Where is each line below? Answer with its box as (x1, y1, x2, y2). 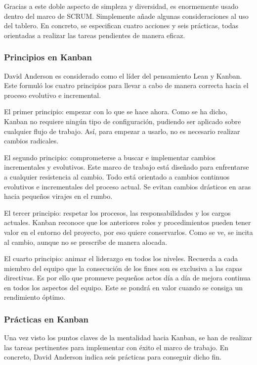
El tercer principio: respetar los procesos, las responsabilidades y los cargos (4, 207, 231, 218)
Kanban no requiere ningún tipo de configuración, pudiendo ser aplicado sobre (4, 116, 241, 126)
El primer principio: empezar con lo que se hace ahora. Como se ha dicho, (4, 106, 228, 117)
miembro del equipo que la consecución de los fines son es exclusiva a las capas (4, 263, 243, 273)
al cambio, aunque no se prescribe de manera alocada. (4, 236, 168, 247)
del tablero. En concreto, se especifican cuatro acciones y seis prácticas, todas (4, 20, 239, 31)
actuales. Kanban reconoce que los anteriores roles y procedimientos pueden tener (4, 217, 251, 228)
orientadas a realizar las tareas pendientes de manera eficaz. (4, 30, 185, 40)
